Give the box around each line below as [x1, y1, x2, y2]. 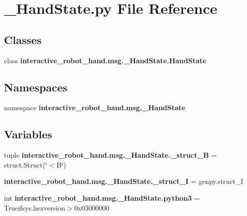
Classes [4, 32, 42, 47]
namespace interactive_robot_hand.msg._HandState [4, 102, 185, 113]
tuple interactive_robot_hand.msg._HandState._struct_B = [4, 150, 217, 160]
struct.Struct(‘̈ [4, 159, 48, 170]
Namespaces [4, 79, 67, 94]
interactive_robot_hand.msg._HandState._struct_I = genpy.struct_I [4, 176, 244, 186]
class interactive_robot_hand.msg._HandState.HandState [4, 55, 206, 65]
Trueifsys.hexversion [4, 202, 65, 213]
